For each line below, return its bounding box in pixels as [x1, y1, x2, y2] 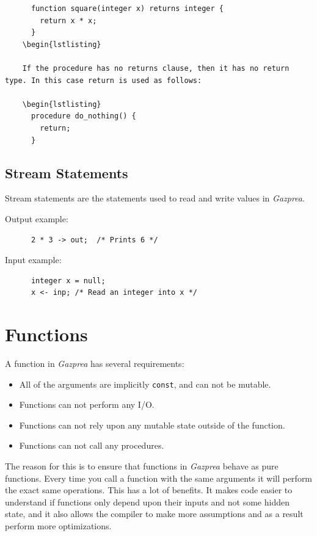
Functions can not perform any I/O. [19, 398, 155, 411]
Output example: [5, 212, 68, 225]
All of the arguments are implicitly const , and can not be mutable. [19, 377, 271, 390]
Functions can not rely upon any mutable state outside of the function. [19, 418, 285, 431]
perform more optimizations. [5, 520, 112, 532]
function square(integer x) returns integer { [31, 4, 224, 13]
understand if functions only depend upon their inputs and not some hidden [5, 495, 290, 508]
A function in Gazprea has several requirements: [5, 357, 184, 370]
